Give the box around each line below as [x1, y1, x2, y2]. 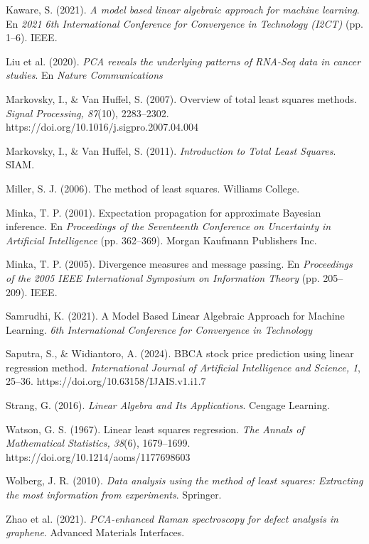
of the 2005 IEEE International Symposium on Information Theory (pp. [6, 270, 320, 285]
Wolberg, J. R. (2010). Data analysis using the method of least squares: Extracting [6, 473, 363, 488]
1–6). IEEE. [6, 30, 58, 45]
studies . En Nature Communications [6, 67, 163, 82]
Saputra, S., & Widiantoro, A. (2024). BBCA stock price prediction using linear [6, 346, 354, 361]
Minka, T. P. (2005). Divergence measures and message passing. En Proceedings [6, 256, 353, 271]
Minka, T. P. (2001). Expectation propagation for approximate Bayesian [6, 205, 321, 219]
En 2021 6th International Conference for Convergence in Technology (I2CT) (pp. [6, 16, 363, 31]
